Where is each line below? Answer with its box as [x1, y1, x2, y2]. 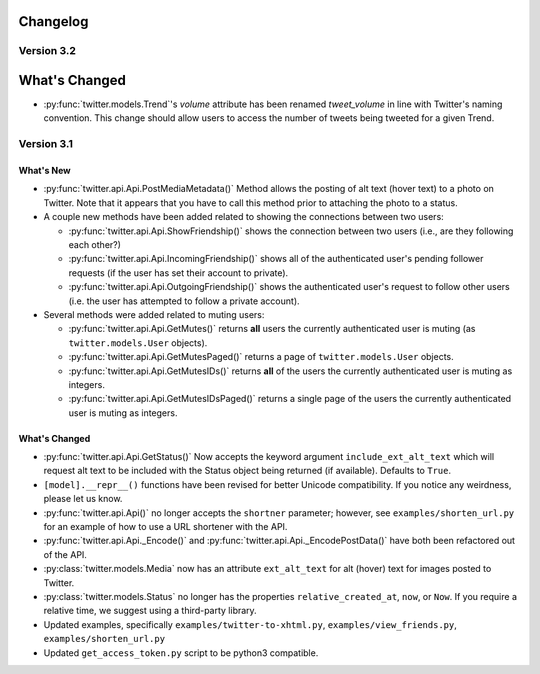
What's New [18, 165, 72, 177]
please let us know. [43, 493, 123, 505]
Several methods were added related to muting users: [43, 308, 265, 320]
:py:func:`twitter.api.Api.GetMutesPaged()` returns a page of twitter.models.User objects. [68, 351, 454, 363]
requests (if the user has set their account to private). [68, 266, 289, 279]
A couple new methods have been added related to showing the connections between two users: [43, 211, 444, 223]
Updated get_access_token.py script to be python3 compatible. [43, 646, 319, 659]
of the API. [43, 548, 87, 560]
